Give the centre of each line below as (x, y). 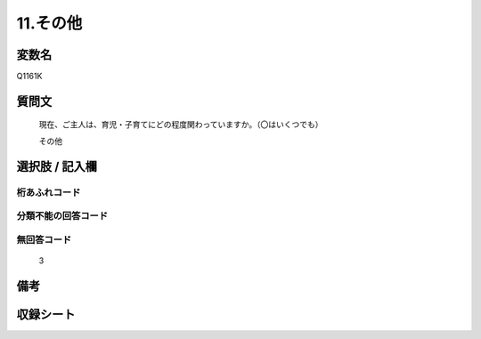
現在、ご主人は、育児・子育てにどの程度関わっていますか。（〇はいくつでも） (181, 125)
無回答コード (44, 239)
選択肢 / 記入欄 (57, 166)
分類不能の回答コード (62, 216)
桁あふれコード (49, 192)
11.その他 (49, 23)
